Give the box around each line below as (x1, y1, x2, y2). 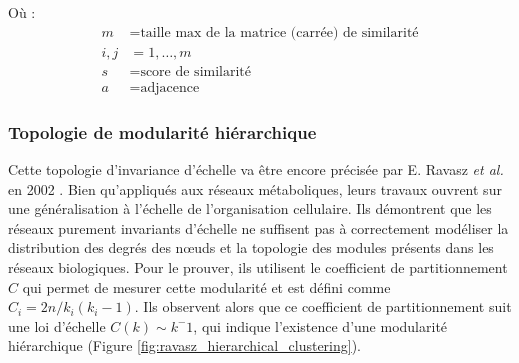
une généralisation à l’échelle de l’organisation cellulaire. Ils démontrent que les (8, 198, 492, 219)
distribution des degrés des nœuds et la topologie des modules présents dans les (8, 237, 494, 258)
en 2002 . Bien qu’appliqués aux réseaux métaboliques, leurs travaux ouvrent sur (8, 178, 502, 199)
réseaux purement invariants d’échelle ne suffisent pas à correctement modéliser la (8, 217, 509, 238)
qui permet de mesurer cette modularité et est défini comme (22, 276, 391, 297)
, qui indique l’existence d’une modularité (193, 315, 448, 336)
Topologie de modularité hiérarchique (8, 119, 317, 144)
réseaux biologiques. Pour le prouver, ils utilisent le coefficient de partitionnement (8, 256, 508, 277)
